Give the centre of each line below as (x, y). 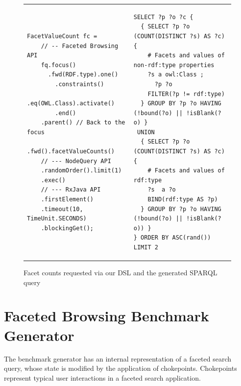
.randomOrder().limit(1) (81, 171)
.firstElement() (67, 200)
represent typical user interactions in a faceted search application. (102, 377)
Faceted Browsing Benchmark (107, 316)
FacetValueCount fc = (62, 36)
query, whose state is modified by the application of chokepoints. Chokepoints (120, 368)
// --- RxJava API (71, 190)
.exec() (53, 180)
